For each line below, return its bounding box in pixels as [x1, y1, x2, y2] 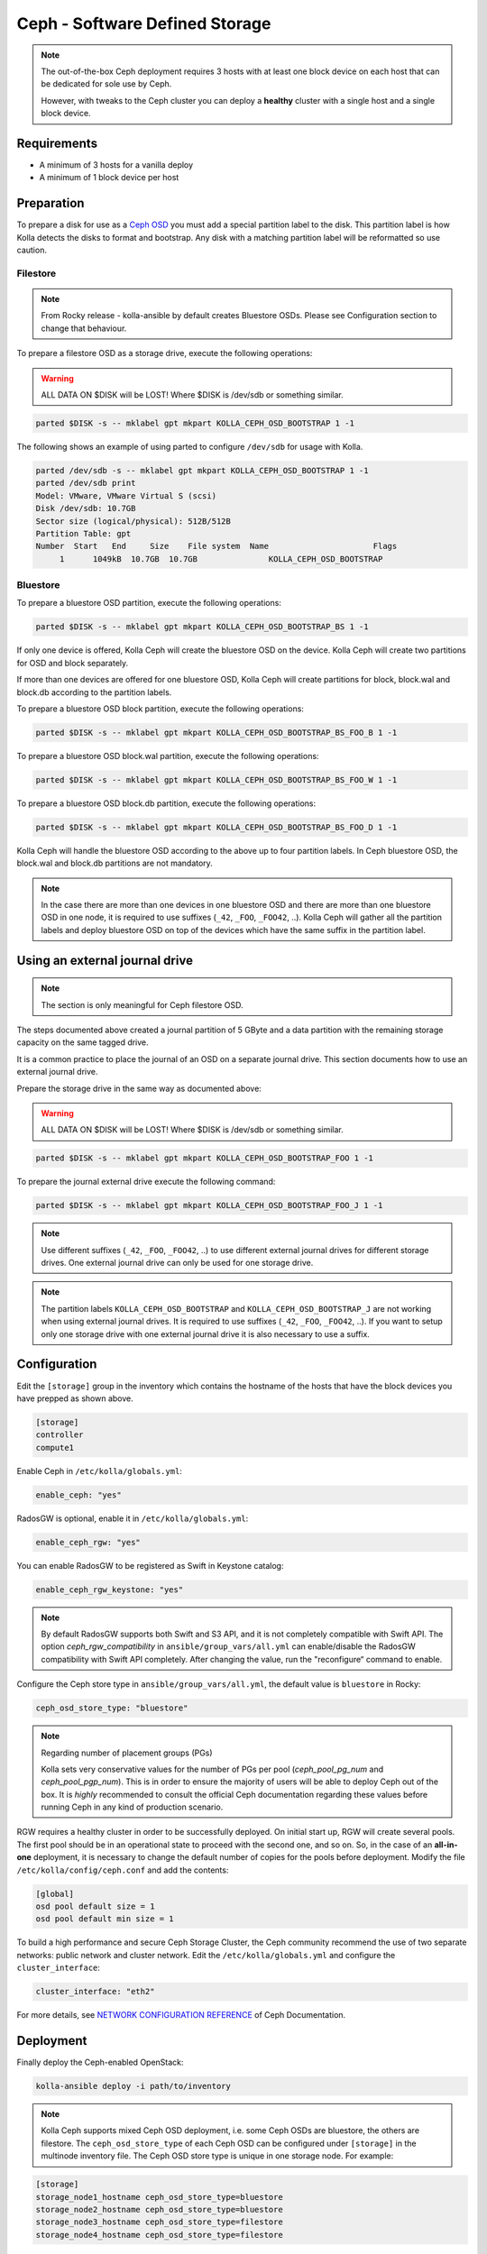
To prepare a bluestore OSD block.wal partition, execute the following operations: [16, 750, 319, 761]
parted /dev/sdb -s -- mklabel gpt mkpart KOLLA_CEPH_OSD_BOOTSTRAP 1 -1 [35, 465, 369, 475]
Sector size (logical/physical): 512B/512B [35, 516, 232, 527]
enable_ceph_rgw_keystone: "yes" [35, 1584, 184, 1595]
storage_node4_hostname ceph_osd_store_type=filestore [35, 2230, 283, 2240]
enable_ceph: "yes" [35, 1489, 122, 1500]
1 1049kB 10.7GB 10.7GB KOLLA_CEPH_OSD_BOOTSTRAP [59, 554, 383, 563]
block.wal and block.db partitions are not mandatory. [16, 857, 214, 869]
